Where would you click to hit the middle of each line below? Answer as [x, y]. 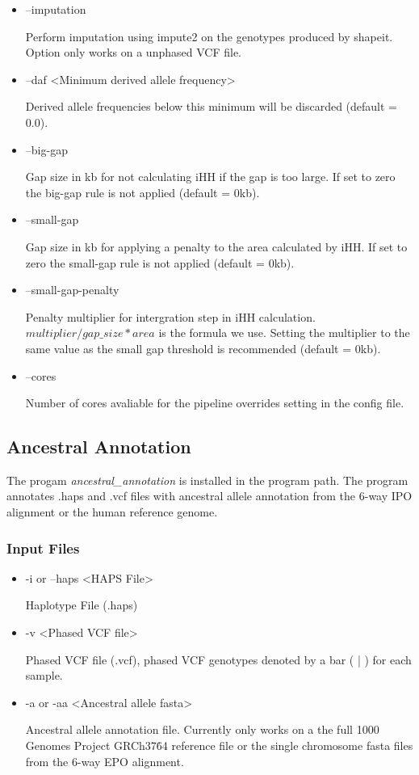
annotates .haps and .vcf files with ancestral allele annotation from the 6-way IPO [209, 496]
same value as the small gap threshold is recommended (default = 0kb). [203, 348]
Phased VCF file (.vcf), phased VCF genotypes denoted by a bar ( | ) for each [218, 659]
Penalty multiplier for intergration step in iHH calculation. [170, 316]
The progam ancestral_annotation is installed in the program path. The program [207, 480]
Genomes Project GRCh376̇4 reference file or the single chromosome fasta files [219, 746]
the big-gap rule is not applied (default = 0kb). [142, 192]
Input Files [43, 548]
